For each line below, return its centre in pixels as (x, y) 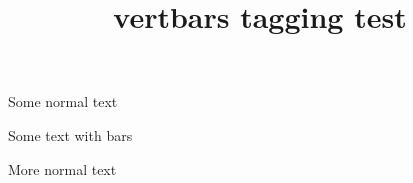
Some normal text (63, 101)
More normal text (62, 168)
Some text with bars (70, 134)
